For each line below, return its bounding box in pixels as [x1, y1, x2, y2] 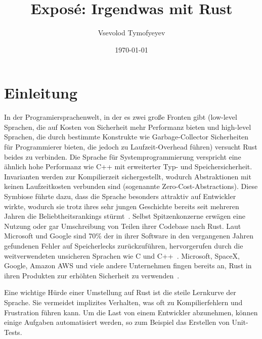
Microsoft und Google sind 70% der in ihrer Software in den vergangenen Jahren [4, 230, 254, 241]
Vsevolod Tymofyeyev [98, 27, 165, 38]
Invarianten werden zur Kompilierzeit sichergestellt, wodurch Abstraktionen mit [4, 171, 251, 181]
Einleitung [4, 82, 78, 103]
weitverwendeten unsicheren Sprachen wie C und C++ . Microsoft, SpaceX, [4, 250, 240, 261]
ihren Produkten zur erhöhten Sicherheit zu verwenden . [4, 270, 180, 280]
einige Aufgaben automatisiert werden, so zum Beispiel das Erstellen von [4, 317, 230, 327]
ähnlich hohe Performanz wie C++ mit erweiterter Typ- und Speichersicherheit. [4, 161, 252, 172]
